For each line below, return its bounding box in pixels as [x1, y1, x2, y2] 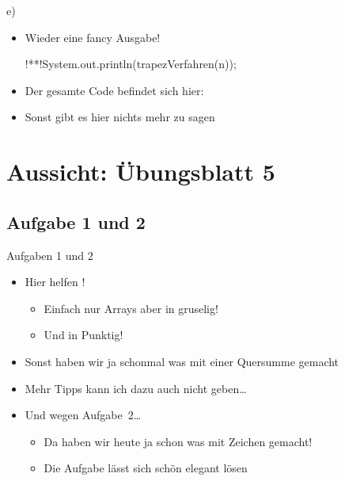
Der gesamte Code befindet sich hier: [25, 82, 204, 98]
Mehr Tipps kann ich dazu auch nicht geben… [25, 380, 247, 396]
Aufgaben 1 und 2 [6, 246, 93, 263]
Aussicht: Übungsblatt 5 [6, 155, 275, 188]
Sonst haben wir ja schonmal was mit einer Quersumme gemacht [25, 353, 339, 369]
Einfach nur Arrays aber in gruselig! [44, 300, 218, 316]
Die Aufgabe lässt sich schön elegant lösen [44, 460, 248, 476]
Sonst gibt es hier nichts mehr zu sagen [25, 109, 215, 125]
